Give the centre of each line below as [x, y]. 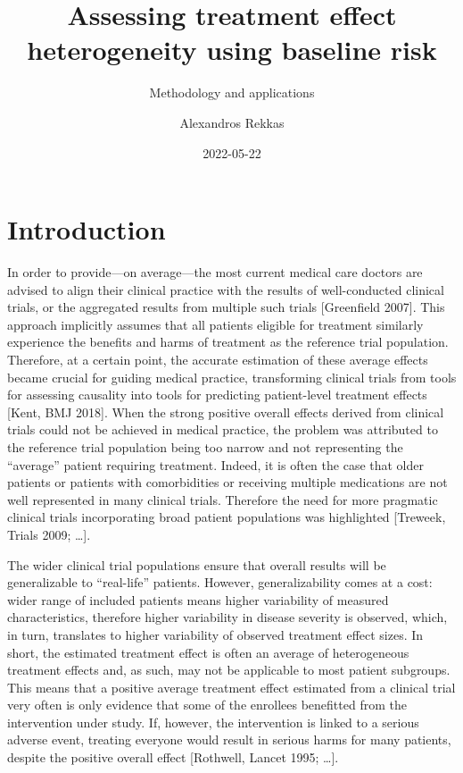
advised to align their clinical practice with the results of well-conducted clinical [226, 289]
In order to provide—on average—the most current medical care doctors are [215, 272]
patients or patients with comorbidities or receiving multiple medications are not [227, 482]
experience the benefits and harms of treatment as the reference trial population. [228, 342]
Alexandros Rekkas [232, 122]
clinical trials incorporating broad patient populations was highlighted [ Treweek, [227, 517]
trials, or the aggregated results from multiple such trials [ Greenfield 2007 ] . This [226, 307]
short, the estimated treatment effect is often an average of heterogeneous [208, 652]
